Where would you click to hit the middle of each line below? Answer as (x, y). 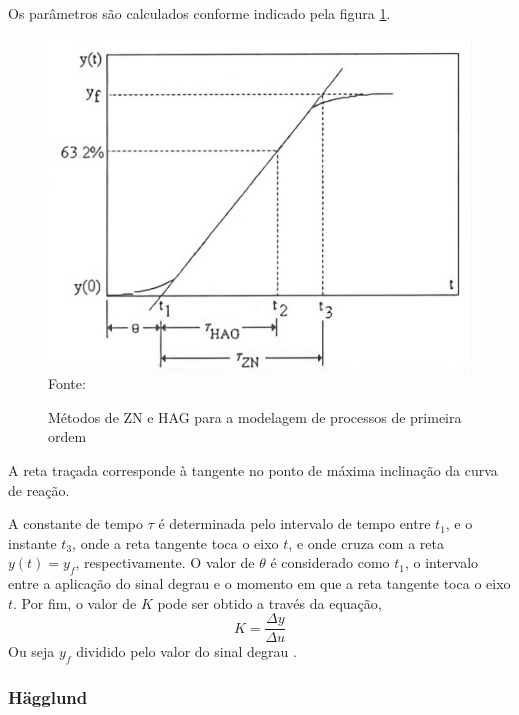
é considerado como (330, 562)
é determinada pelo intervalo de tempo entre (294, 523)
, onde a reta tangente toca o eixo (175, 542)
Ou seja (31, 651)
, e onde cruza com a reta (366, 542)
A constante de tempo (76, 523)
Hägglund (48, 697)
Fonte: (67, 383)
